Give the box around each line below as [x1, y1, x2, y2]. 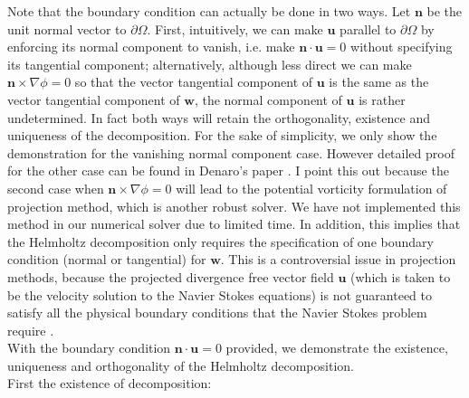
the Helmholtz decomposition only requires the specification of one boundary [7, 232, 434, 251]
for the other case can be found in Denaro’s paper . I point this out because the [7, 161, 449, 180]
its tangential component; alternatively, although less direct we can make [7, 54, 412, 73]
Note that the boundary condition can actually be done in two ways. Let [7, 2, 411, 20]
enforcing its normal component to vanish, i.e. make [7, 37, 295, 56]
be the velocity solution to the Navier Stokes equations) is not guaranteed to [7, 285, 432, 304]
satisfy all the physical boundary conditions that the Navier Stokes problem [7, 303, 427, 322]
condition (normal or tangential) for [7, 250, 206, 269]
